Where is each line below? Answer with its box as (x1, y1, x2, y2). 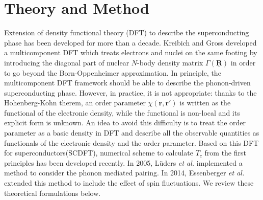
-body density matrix (137, 57, 203, 68)
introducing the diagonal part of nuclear (4, 57, 129, 68)
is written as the (179, 97, 231, 108)
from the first (204, 147, 246, 158)
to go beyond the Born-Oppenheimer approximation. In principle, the (4, 67, 221, 78)
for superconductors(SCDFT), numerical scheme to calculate (4, 147, 193, 158)
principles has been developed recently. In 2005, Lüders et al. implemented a (4, 157, 243, 168)
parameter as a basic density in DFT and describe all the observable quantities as (4, 127, 259, 138)
